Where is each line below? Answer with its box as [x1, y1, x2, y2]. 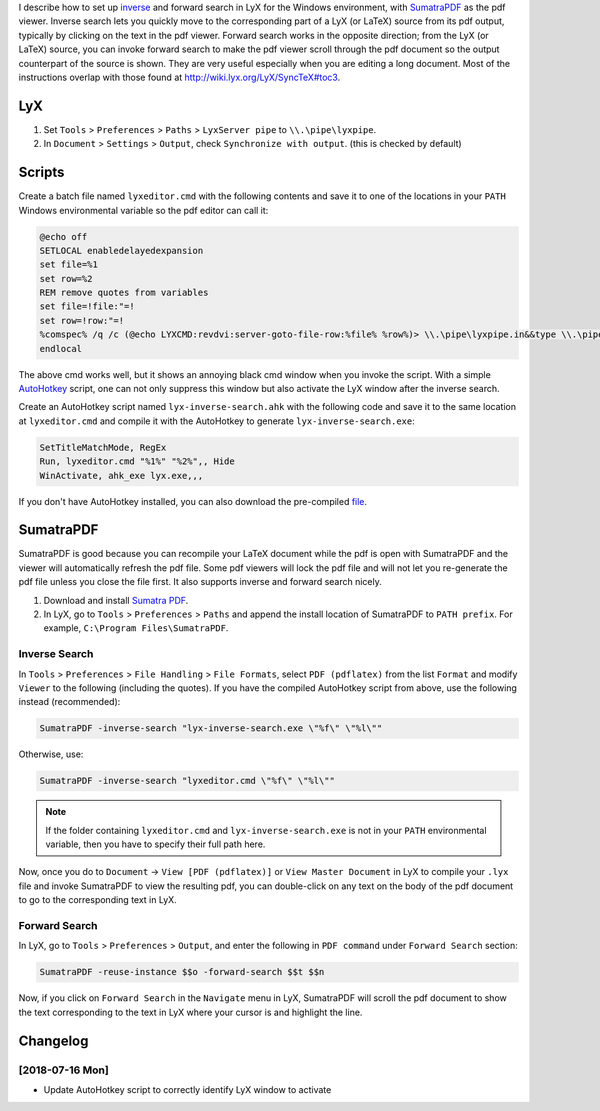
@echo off [39, 231, 88, 242]
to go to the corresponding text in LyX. [18, 894, 177, 906]
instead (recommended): [18, 696, 121, 708]
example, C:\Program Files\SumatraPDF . [43, 622, 229, 634]
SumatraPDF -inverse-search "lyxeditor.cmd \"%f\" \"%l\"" [39, 775, 335, 787]
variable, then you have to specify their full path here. [45, 838, 266, 850]
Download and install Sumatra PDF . [43, 594, 189, 606]
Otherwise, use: [18, 748, 84, 760]
